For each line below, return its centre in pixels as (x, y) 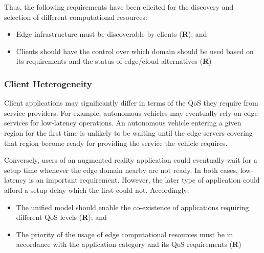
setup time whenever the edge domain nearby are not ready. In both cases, (121, 170)
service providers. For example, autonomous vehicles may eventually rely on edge (131, 112)
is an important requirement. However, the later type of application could (144, 180)
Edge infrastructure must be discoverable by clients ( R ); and (112, 34)
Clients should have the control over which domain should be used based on (135, 51)
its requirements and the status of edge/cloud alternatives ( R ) (114, 61)
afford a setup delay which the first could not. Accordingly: (97, 189)
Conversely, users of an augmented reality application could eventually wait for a (131, 160)
